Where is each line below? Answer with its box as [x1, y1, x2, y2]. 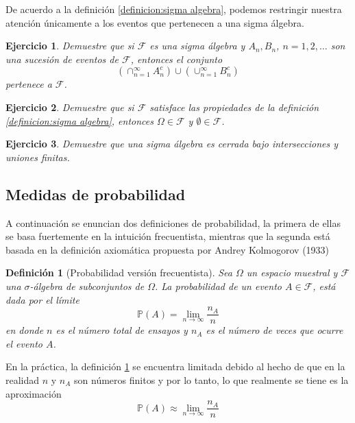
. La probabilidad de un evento [154, 278, 282, 293]
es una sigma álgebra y [149, 38, 245, 53]
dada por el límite [5, 292, 79, 306]
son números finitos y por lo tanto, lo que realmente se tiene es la [74, 372, 349, 387]
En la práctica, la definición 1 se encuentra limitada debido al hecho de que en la [5, 359, 345, 374]
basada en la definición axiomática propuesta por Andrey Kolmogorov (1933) [5, 242, 330, 256]
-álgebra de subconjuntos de [29, 278, 145, 293]
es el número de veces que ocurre [206, 323, 343, 337]
